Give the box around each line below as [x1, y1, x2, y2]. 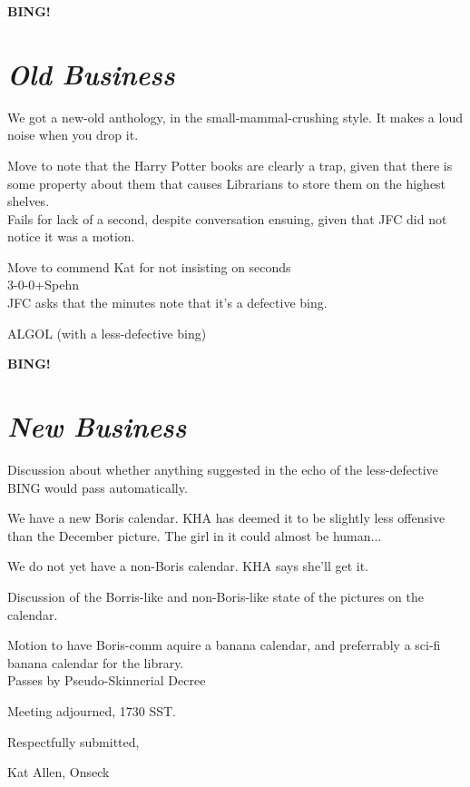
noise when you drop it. [7, 125, 139, 144]
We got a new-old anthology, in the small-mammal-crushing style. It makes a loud [7, 107, 463, 126]
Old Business [7, 54, 175, 93]
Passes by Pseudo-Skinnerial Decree [7, 671, 206, 690]
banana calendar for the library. [7, 653, 184, 672]
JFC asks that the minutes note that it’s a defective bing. [7, 293, 328, 312]
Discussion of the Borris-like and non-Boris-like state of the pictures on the [7, 586, 424, 605]
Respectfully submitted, [7, 732, 140, 751]
